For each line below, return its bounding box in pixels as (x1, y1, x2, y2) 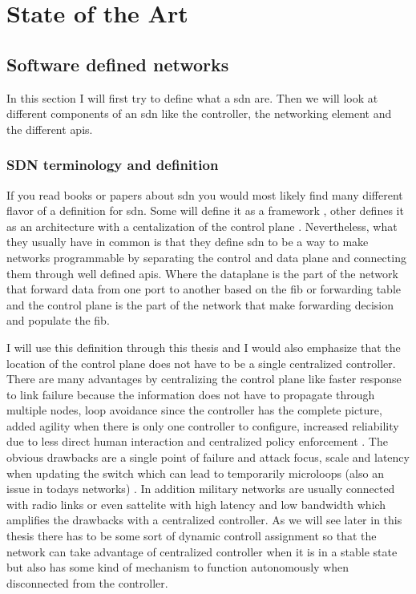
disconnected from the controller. (6, 574, 168, 591)
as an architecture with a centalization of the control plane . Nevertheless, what (6, 217, 398, 234)
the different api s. (6, 120, 93, 137)
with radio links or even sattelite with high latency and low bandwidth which (6, 495, 386, 512)
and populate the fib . (6, 312, 110, 329)
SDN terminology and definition (6, 155, 219, 175)
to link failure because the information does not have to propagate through (6, 386, 375, 402)
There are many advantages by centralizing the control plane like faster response (6, 370, 402, 387)
